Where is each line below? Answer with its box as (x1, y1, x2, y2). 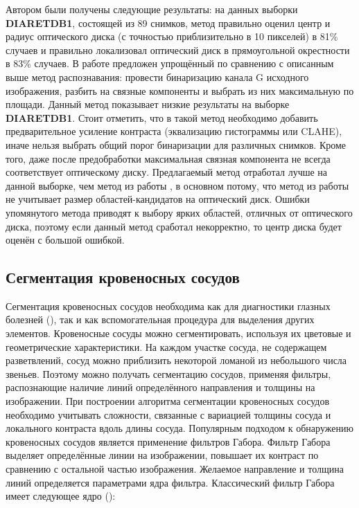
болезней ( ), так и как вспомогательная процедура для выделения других (6, 312, 315, 327)
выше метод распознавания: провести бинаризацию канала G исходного (6, 69, 309, 84)
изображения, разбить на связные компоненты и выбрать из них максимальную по (6, 83, 354, 98)
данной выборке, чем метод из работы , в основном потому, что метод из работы (6, 178, 349, 192)
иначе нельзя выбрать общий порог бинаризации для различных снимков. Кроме (6, 137, 347, 152)
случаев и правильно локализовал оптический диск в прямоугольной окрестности (6, 42, 350, 57)
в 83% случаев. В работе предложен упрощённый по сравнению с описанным (6, 56, 334, 71)
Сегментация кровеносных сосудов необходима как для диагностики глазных (6, 298, 331, 313)
